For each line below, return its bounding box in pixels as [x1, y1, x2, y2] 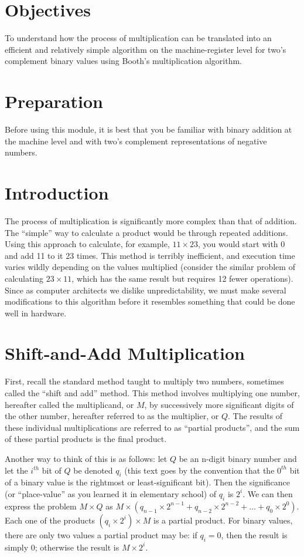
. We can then [242, 487, 293, 499]
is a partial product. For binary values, [153, 514, 293, 526]
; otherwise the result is [35, 541, 119, 553]
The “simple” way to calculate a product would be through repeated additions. [5, 226, 288, 238]
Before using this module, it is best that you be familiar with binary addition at [5, 123, 292, 136]
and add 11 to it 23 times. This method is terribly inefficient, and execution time [5, 249, 295, 261]
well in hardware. [5, 306, 67, 319]
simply [5, 541, 29, 553]
